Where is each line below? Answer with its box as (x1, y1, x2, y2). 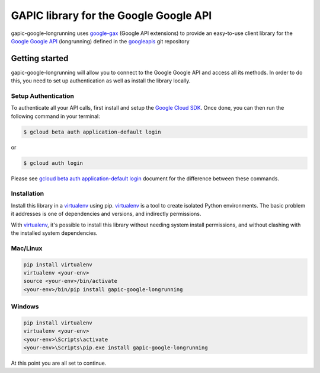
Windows (11, 302, 39, 311)
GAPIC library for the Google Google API (11, 9, 212, 22)
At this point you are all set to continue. (11, 359, 107, 367)
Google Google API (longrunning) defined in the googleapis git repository (11, 37, 190, 44)
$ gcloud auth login (23, 160, 83, 166)
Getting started (11, 53, 69, 63)
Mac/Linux (11, 244, 43, 252)
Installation (11, 190, 44, 198)
